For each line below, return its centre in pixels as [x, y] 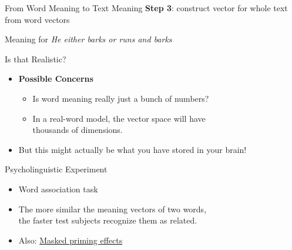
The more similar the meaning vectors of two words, [113, 209]
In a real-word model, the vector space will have [119, 118]
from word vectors [37, 19]
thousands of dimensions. [78, 130]
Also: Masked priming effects [71, 240]
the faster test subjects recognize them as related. [108, 220]
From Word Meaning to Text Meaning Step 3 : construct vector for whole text [146, 8]
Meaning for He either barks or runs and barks [88, 39]
